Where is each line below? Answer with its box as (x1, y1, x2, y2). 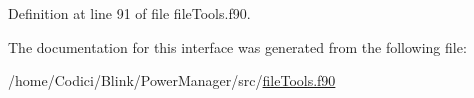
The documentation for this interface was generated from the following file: (8, 36, 467, 57)
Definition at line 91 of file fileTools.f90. (8, 3, 251, 23)
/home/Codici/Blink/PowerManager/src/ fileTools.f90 (8, 70, 336, 91)
